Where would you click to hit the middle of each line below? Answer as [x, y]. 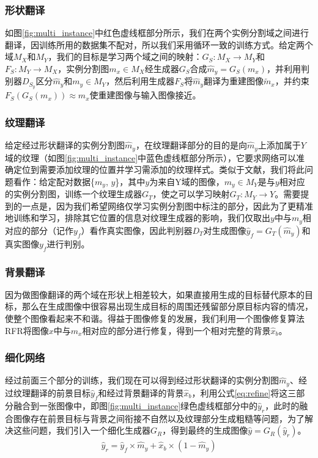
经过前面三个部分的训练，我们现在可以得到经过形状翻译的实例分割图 [142, 380]
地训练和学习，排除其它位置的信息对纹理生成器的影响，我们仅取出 [138, 218]
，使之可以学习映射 [191, 194]
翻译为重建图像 [234, 81]
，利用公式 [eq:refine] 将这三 [244, 392]
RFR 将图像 [27, 330]
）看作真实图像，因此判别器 [137, 230]
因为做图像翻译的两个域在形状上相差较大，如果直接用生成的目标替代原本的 [155, 294]
